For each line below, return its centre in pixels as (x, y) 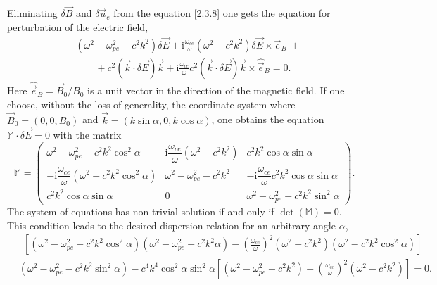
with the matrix (87, 135)
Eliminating (32, 13)
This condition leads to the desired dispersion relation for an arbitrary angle (171, 225)
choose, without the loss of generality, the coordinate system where (151, 104)
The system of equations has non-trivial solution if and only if (141, 211)
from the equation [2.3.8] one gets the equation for (222, 13)
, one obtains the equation (268, 119)
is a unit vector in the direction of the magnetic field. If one (216, 90)
